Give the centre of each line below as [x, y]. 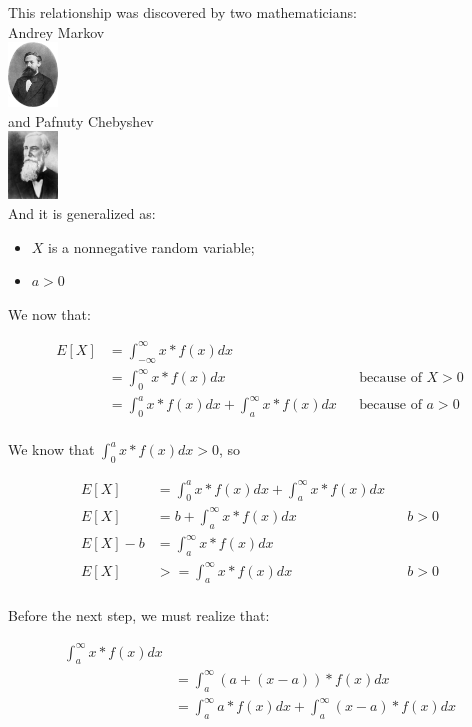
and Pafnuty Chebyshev [81, 120]
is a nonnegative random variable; [151, 246]
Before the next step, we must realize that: [139, 615]
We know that [51, 449]
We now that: [49, 313]
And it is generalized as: [82, 212]
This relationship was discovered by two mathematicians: [182, 12]
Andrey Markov [56, 31]
